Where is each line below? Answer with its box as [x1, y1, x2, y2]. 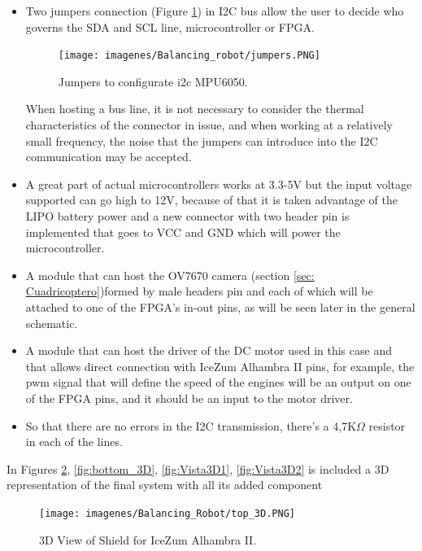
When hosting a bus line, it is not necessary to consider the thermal [25, 100, 364, 117]
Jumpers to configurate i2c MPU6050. [58, 72, 248, 90]
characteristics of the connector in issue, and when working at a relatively [25, 116, 394, 133]
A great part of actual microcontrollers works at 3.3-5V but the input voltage [25, 175, 412, 192]
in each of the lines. [25, 433, 123, 450]
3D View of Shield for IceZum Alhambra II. [39, 531, 257, 548]
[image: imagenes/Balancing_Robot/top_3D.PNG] [39, 507, 295, 519]
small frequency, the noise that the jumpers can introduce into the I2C [25, 132, 378, 149]
